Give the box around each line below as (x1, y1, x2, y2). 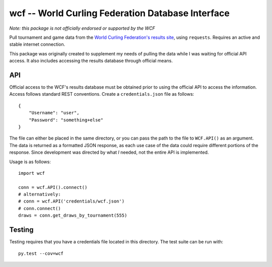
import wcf (18, 170, 45, 176)
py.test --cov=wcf (18, 250, 64, 256)
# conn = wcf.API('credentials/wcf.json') (18, 198, 125, 204)
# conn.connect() (18, 206, 61, 211)
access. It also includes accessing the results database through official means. (9, 58, 173, 64)
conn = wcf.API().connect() (18, 184, 88, 190)
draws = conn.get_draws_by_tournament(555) (18, 213, 127, 219)
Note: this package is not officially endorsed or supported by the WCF (9, 25, 156, 31)
